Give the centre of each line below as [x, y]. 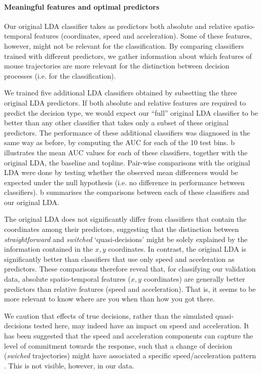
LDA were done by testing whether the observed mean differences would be [121, 172]
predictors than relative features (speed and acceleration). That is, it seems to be [130, 288]
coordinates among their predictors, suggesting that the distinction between [122, 229]
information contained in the [49, 249]
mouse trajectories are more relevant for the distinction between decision [117, 66]
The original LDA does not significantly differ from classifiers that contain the [125, 219]
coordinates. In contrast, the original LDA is [177, 249]
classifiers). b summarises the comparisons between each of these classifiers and [127, 192]
